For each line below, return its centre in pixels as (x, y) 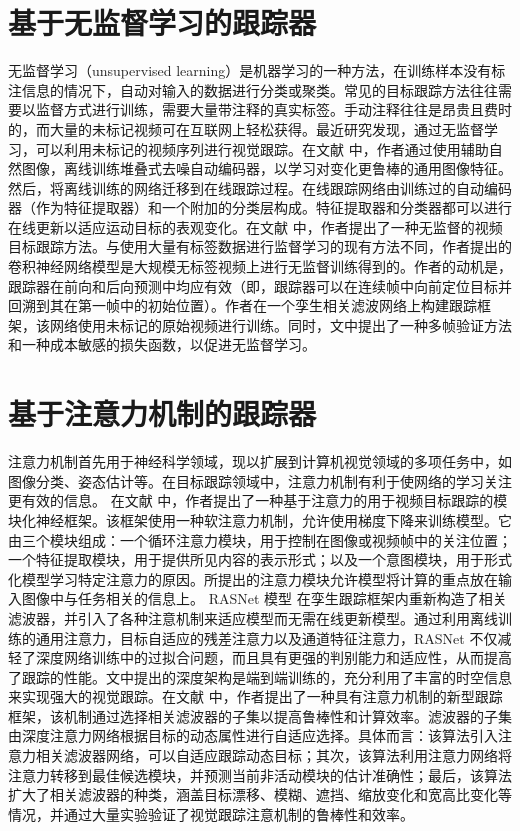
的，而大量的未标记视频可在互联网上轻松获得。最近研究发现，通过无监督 (246, 128)
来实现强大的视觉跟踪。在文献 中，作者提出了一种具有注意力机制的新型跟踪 (255, 696)
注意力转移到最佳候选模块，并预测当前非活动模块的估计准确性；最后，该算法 (260, 774)
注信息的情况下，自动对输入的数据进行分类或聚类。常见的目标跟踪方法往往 (253, 89)
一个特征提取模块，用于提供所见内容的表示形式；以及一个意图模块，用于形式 (260, 559)
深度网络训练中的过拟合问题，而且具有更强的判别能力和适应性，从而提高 (273, 657)
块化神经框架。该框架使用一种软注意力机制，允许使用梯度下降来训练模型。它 (260, 519)
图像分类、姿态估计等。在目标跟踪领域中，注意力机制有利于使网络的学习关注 (260, 480)
